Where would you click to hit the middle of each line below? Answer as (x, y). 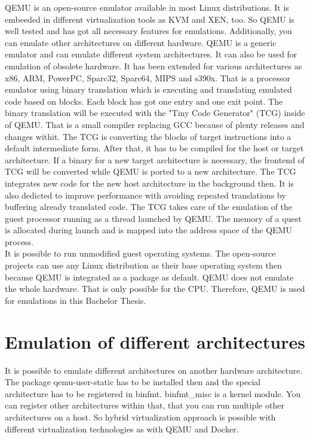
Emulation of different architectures (155, 341)
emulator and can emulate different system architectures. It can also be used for (151, 54)
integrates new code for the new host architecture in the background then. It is (149, 183)
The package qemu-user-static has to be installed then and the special (133, 382)
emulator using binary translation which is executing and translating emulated (148, 89)
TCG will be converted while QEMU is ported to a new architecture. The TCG (151, 171)
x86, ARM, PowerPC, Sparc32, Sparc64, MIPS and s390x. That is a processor (148, 77)
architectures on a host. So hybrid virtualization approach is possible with (140, 417)
